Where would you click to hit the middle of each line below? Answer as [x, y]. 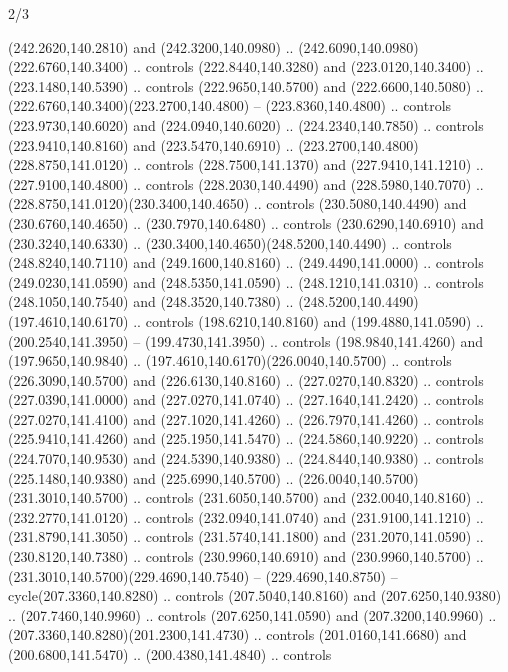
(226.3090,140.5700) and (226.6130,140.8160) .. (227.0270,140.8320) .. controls [246, 379]
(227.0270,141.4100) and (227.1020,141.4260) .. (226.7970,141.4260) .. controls [246, 418]
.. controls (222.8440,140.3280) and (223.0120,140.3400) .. [308, 66]
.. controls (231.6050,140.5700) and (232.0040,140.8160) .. [308, 497]
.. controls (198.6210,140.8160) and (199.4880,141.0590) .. [308, 320]
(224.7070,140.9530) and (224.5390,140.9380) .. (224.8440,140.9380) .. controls [246, 458]
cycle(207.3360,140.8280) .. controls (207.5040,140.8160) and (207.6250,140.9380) [255, 595]
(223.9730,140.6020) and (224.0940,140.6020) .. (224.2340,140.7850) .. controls [246, 124]
